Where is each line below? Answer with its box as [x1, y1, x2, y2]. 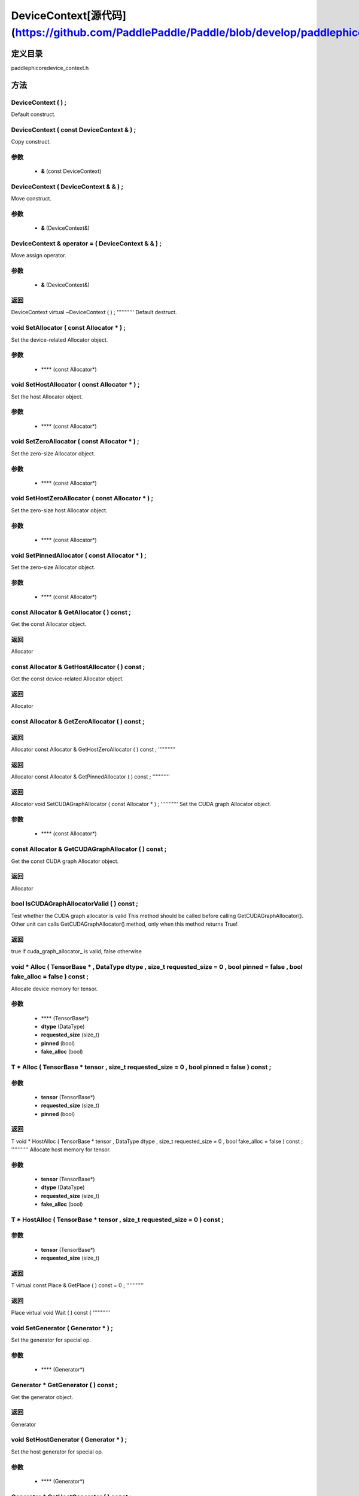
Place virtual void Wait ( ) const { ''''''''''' [11, 1309, 111, 1316]
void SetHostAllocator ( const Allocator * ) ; [11, 381, 140, 389]
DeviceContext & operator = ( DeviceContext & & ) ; [11, 239, 162, 248]
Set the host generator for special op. [11, 1448, 104, 1455]
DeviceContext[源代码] [11, 9, 127, 22]
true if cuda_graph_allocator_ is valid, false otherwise [11, 948, 142, 955]
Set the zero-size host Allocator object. [11, 506, 108, 514]
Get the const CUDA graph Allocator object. [11, 858, 119, 865]
